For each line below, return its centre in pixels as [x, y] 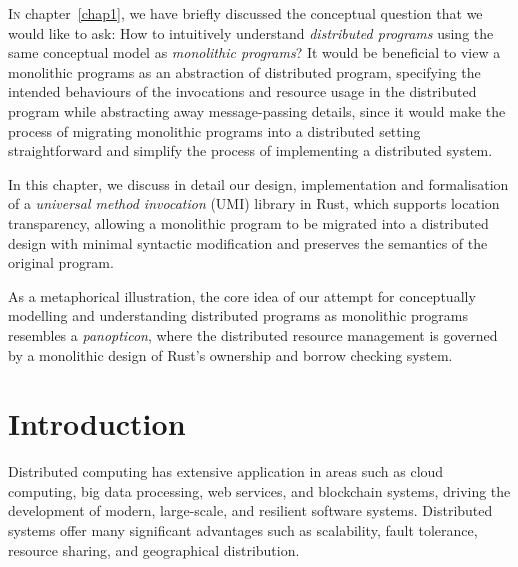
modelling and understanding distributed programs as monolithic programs [238, 315]
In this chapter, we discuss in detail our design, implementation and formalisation [258, 183]
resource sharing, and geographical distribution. [154, 549]
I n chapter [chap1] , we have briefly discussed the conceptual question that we [245, 13]
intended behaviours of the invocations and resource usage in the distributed [242, 91]
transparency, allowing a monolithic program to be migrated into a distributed [248, 222]
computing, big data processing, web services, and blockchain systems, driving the [259, 490]
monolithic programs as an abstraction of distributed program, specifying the [244, 71]
